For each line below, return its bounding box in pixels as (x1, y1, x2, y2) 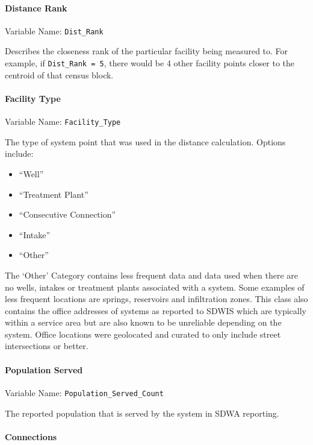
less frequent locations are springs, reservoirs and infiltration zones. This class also (5, 292, 308, 305)
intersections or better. (5, 339, 88, 352)
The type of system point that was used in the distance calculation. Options (5, 135, 286, 148)
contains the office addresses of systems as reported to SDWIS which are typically (5, 304, 307, 317)
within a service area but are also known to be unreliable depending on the (5, 316, 282, 329)
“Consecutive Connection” (19, 208, 116, 221)
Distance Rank (5, 1, 67, 14)
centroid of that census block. (5, 68, 114, 81)
